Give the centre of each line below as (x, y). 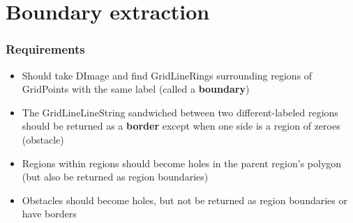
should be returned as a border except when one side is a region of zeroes (181, 126)
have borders (49, 214)
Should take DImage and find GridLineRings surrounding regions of (167, 75)
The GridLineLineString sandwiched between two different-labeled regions (180, 112)
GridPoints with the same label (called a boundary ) (136, 89)
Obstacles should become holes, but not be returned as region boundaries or (185, 200)
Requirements (45, 49)
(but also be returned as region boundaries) (115, 177)
